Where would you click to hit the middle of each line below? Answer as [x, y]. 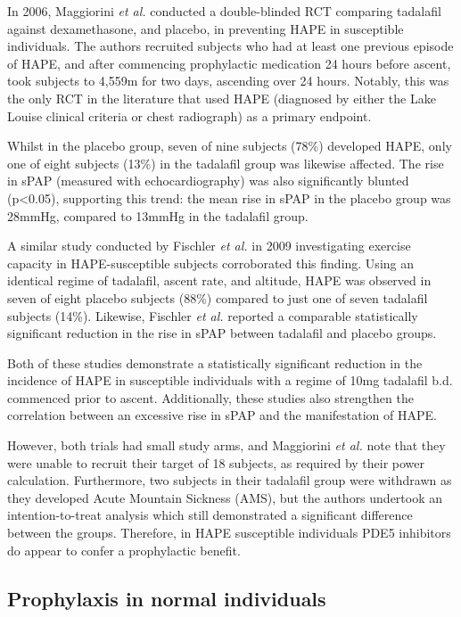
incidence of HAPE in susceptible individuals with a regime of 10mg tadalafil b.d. [230, 380]
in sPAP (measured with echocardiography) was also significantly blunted [208, 181]
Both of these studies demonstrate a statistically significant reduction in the [215, 362]
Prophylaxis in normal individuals [167, 598]
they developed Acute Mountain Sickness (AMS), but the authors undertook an [225, 497]
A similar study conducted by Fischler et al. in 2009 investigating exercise [209, 246]
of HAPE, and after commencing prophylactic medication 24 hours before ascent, [229, 63]
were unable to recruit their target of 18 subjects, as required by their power [216, 462]
